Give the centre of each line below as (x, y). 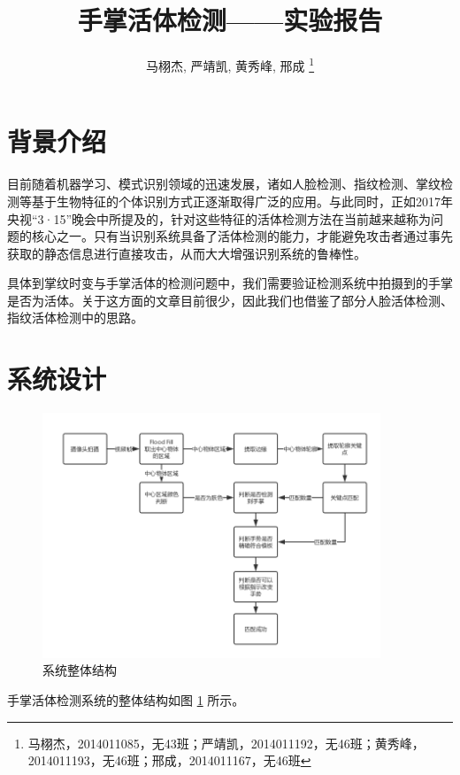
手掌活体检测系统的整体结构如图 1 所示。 (126, 700)
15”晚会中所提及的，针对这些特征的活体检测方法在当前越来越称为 (242, 218)
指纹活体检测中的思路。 (75, 318)
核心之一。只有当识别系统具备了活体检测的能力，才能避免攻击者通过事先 (242, 236)
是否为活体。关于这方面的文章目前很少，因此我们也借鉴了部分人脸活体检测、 (230, 300)
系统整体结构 (80, 670)
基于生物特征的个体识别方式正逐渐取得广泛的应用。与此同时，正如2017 (236, 201)
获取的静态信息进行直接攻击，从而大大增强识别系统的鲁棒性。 (187, 253)
